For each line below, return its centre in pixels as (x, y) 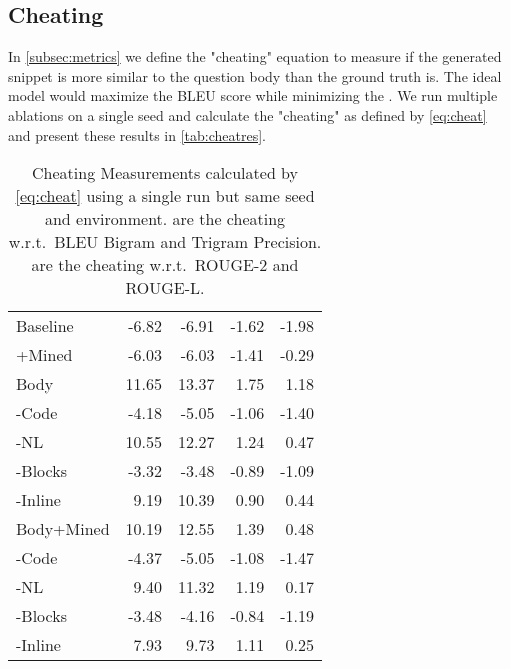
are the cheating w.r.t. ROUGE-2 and (165, 265)
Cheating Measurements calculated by (165, 173)
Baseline (45, 326)
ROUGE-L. (165, 288)
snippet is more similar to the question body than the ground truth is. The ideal (255, 75)
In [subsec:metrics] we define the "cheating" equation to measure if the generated (255, 56)
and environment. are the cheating (165, 219)
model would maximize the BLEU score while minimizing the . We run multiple (253, 95)
